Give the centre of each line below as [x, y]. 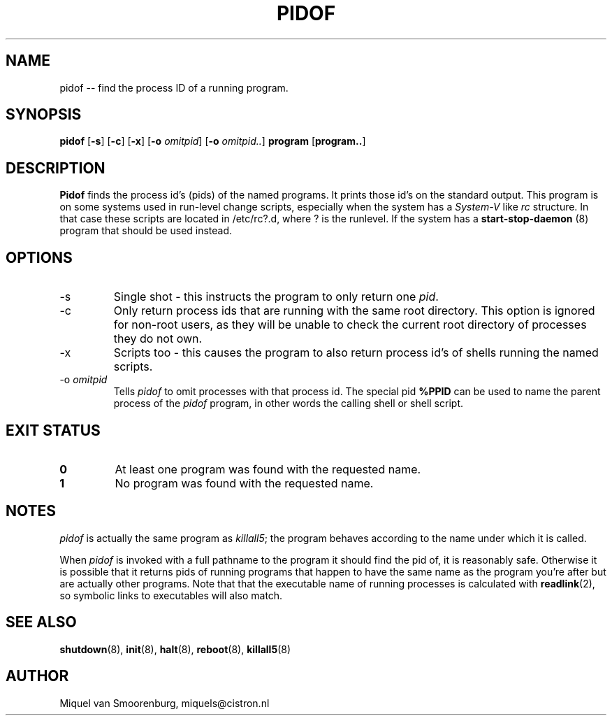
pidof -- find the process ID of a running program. [174, 87]
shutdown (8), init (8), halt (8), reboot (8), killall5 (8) [175, 649]
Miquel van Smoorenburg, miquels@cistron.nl [165, 703]
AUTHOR [37, 676]
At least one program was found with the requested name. [268, 469]
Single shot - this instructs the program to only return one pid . [276, 297]
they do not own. [158, 339]
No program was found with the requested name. [244, 483]
